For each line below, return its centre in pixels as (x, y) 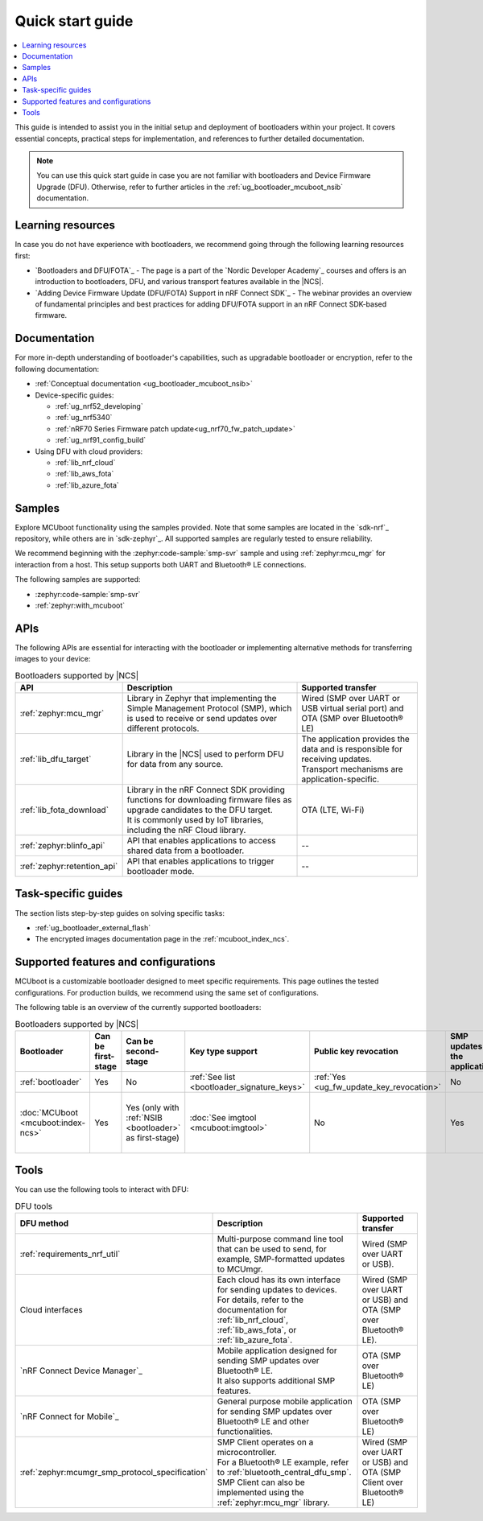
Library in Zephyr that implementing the (202, 698)
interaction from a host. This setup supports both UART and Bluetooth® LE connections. (161, 564)
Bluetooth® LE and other (263, 1422)
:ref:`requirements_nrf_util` (70, 1254)
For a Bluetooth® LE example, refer (283, 1462)
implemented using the (260, 1493)
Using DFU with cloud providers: (89, 451)
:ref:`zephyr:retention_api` (69, 866)
